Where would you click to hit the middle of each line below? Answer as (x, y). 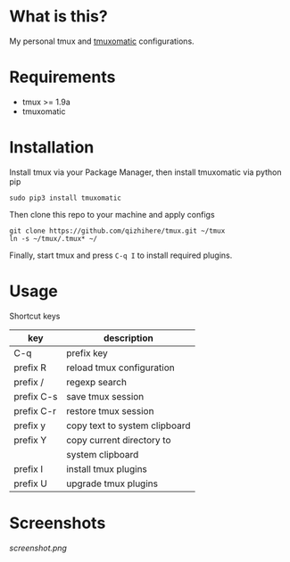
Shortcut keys (35, 316)
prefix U (30, 483)
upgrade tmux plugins (112, 483)
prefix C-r (35, 410)
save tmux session (105, 396)
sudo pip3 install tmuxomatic (66, 198)
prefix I (29, 468)
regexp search (97, 382)
